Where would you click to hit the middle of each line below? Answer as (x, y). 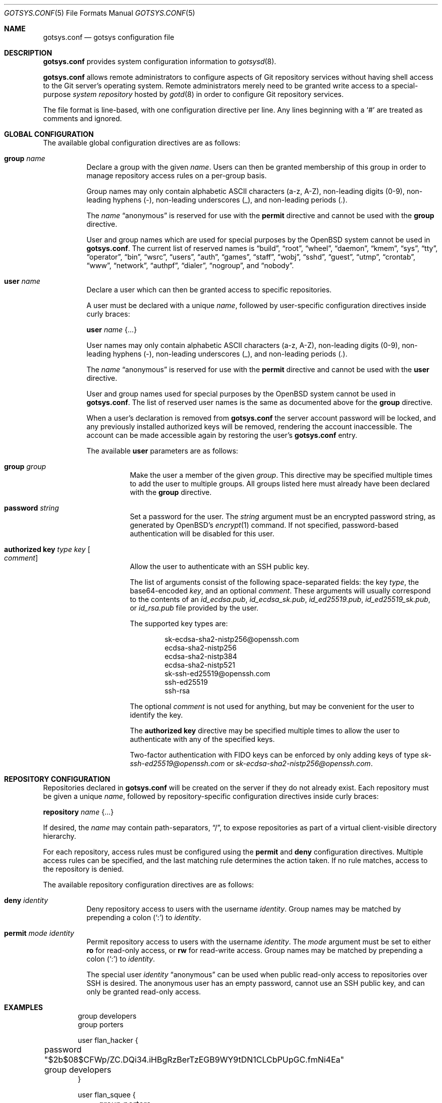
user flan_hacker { (108, 1040)
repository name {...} (78, 812)
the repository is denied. (84, 869)
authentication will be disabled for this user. (202, 534)
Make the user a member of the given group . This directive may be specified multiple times (281, 475)
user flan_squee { (107, 1095)
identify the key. (156, 715)
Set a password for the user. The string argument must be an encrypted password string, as (283, 516)
